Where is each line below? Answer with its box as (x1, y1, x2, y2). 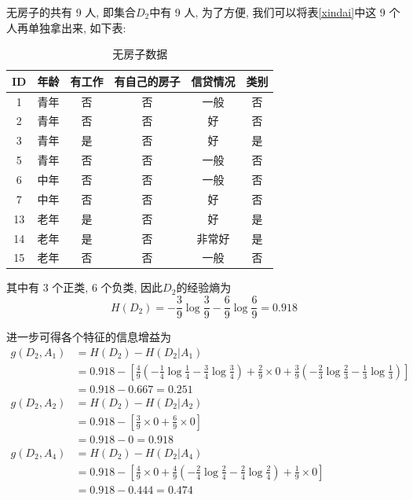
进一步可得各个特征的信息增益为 (6, 329, 171, 345)
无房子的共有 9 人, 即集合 (6, 4, 136, 20)
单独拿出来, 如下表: (27, 19, 126, 35)
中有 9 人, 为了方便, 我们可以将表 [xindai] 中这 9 (149, 4, 386, 20)
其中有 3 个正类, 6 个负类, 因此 (6, 279, 163, 296)
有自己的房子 (114, 72, 181, 89)
